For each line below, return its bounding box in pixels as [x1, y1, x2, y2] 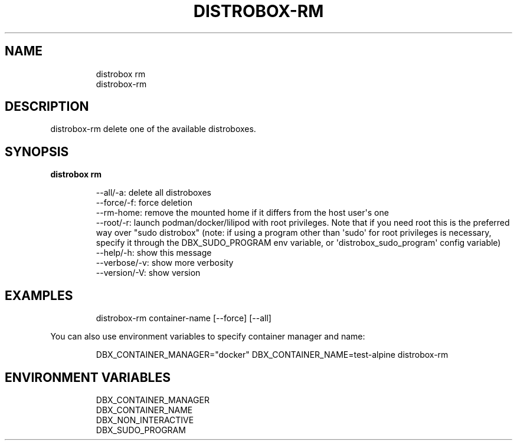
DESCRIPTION [5, 99, 89, 114]
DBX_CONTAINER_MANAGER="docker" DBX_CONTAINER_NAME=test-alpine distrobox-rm [96, 350, 449, 360]
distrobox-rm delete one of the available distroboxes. [50, 124, 256, 134]
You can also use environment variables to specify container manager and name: [50, 331, 365, 342]
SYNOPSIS [5, 144, 69, 159]
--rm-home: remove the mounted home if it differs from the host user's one [96, 207, 389, 218]
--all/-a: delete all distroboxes [96, 187, 211, 198]
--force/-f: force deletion [96, 197, 192, 208]
